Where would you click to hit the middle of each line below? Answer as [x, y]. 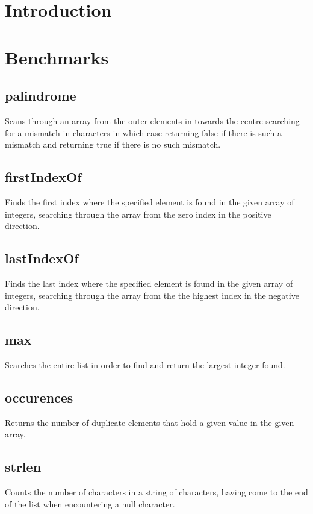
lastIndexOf [42, 258]
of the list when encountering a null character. [90, 503]
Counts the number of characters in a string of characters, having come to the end [156, 492]
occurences [39, 397]
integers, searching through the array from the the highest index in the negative [152, 295]
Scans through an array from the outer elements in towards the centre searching [152, 120]
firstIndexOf [43, 177]
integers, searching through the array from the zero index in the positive [138, 214]
